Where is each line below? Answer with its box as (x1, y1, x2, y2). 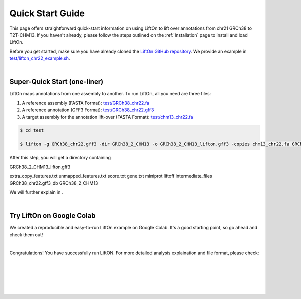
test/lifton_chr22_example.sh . (9, 55, 70, 61)
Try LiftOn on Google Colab (9, 211, 96, 220)
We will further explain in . (9, 189, 63, 195)
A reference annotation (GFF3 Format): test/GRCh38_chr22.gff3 (22, 107, 154, 113)
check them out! (9, 231, 43, 238)
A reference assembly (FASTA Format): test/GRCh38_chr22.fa (22, 100, 150, 106)
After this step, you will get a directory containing (9, 155, 111, 161)
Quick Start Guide (9, 8, 85, 19)
